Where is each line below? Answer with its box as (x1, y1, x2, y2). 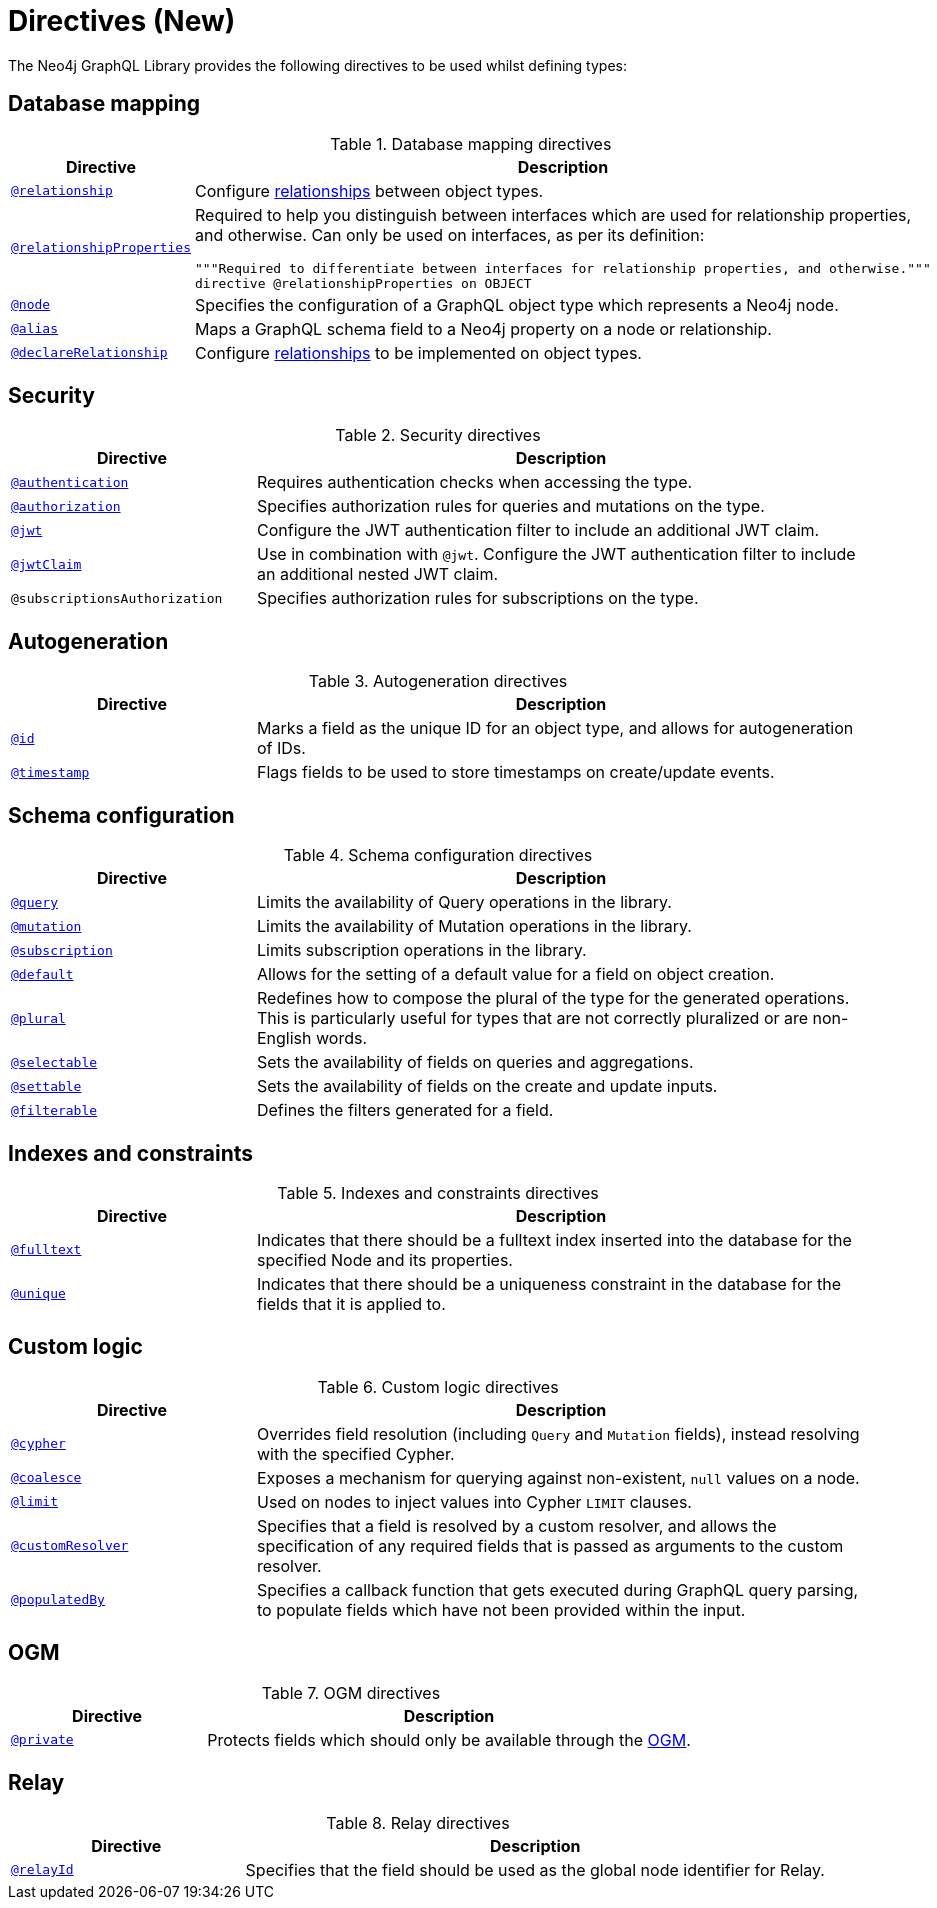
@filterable (11, 1102, 98, 1118)
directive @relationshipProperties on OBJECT (195, 275, 532, 291)
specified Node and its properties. (256, 1249, 513, 1270)
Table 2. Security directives (335, 425, 541, 446)
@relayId (11, 1862, 74, 1877)
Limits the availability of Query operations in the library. (256, 892, 672, 913)
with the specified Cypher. (256, 1443, 455, 1464)
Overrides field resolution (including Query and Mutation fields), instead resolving (256, 1423, 860, 1444)
